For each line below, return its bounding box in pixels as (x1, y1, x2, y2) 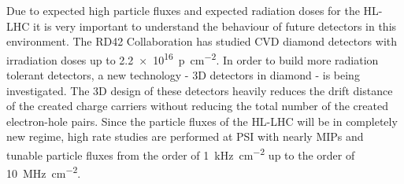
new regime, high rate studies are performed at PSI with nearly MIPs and (6, 128, 364, 145)
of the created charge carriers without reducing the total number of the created (6, 98, 388, 114)
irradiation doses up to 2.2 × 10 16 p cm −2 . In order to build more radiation (6, 49, 379, 68)
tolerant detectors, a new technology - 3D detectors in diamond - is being (6, 67, 360, 83)
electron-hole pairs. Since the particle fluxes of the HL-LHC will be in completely (6, 112, 398, 129)
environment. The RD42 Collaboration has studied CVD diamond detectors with (6, 33, 398, 50)
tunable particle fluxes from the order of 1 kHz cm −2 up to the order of (6, 145, 355, 163)
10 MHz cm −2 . (6, 163, 81, 181)
